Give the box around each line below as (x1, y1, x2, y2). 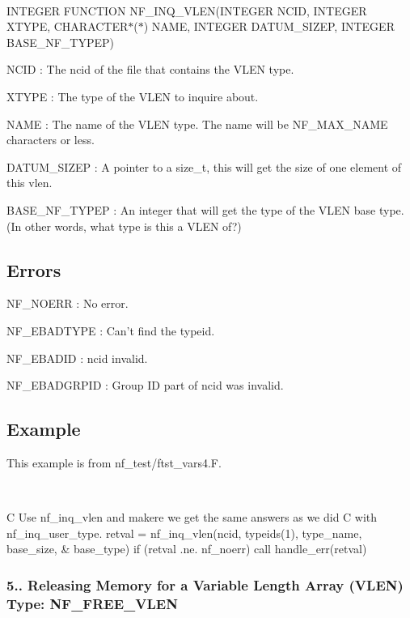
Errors (6, 257, 61, 282)
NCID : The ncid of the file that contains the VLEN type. (6, 61, 294, 78)
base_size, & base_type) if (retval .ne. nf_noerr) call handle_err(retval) (6, 540, 367, 557)
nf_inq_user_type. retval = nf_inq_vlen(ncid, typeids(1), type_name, (6, 524, 362, 541)
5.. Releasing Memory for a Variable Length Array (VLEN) (6, 574, 404, 595)
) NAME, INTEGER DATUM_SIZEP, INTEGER (143, 18, 395, 35)
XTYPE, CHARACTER (6, 18, 129, 35)
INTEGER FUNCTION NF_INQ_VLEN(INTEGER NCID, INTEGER (6, 2, 367, 19)
